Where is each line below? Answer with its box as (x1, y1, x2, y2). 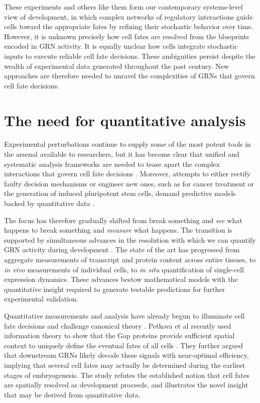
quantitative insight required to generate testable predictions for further (4, 283, 225, 294)
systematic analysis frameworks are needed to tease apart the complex (4, 158, 220, 169)
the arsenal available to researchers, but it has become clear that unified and (4, 149, 239, 159)
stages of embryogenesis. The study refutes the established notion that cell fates (4, 369, 249, 380)
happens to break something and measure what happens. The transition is (4, 225, 232, 235)
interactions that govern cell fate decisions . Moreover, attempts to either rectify (4, 168, 250, 179)
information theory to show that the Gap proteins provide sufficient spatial (4, 330, 235, 341)
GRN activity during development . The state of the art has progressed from (4, 244, 240, 255)
